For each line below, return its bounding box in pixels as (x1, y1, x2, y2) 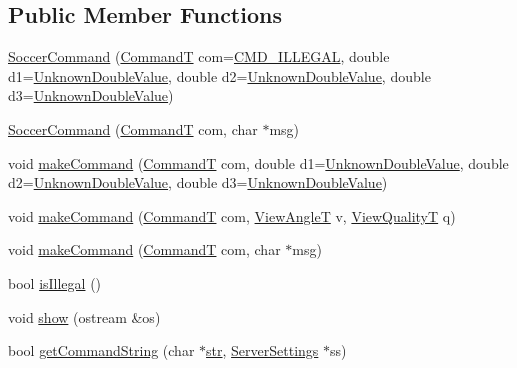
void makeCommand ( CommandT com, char (8, 239, 281, 260)
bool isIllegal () (8, 272, 102, 293)
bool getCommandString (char (8, 340, 195, 361)
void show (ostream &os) (8, 306, 161, 327)
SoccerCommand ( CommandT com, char (8, 118, 258, 139)
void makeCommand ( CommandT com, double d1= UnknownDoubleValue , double (8, 152, 509, 173)
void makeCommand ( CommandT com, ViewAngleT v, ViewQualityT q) (8, 205, 456, 226)
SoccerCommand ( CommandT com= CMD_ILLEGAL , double (8, 46, 390, 67)
